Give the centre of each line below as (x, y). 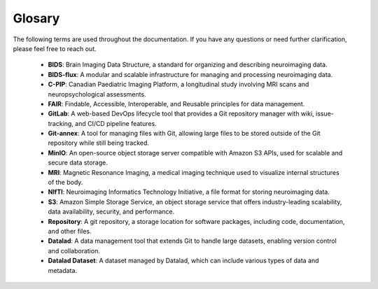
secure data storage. (78, 163)
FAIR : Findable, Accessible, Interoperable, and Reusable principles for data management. (176, 104)
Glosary (36, 18)
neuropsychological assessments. (97, 94)
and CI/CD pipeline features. (115, 123)
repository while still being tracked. (99, 143)
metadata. (62, 270)
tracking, (61, 123)
